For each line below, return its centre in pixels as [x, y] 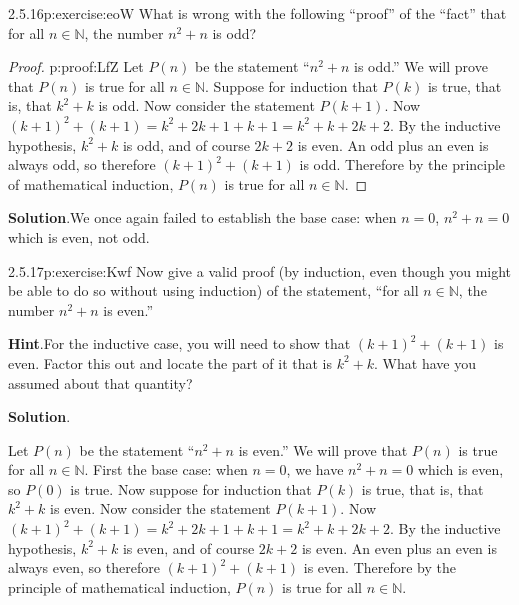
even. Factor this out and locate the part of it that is [170, 362]
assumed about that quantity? [100, 382]
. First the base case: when [166, 469]
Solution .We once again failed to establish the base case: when [202, 217]
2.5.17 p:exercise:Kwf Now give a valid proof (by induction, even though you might [260, 270]
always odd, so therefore [82, 164]
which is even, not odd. [79, 236]
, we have [315, 469]
